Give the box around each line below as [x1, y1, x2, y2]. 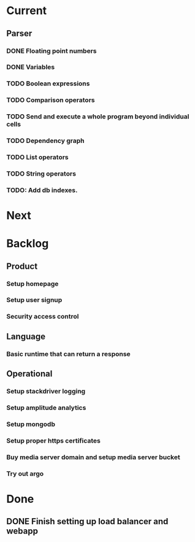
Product [6, 261, 38, 271]
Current [6, 4, 47, 18]
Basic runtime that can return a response [6, 349, 131, 358]
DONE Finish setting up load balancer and [6, 516, 169, 527]
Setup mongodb [6, 420, 55, 428]
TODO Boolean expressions [6, 79, 90, 88]
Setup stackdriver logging [6, 387, 86, 396]
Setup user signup [6, 296, 63, 304]
